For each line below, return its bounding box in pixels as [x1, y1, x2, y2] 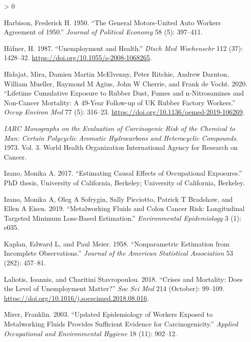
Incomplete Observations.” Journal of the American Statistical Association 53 [4, 248, 233, 258]
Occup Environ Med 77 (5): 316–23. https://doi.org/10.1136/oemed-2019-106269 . [4, 107, 245, 117]
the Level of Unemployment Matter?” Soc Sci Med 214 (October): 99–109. [4, 283, 225, 293]
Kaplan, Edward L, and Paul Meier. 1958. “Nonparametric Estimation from [4, 238, 230, 248]
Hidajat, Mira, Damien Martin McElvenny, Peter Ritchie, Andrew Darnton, [4, 68, 229, 79]
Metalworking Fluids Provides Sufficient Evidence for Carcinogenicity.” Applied [4, 319, 238, 329]
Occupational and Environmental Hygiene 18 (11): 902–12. [4, 328, 177, 338]
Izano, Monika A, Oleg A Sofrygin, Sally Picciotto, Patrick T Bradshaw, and [4, 194, 233, 204]
